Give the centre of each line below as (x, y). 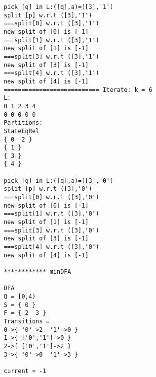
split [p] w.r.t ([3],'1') (48, 15)
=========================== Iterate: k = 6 (78, 90)
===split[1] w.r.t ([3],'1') (51, 40)
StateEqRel (21, 131)
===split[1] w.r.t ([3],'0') (51, 214)
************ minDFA (37, 272)
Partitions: (23, 123)
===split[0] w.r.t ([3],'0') (51, 197)
